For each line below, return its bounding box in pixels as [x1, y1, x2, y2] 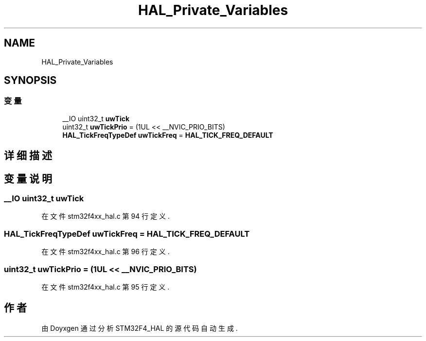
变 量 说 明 [4, 172, 52, 185]
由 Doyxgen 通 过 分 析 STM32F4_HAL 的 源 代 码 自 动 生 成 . [41, 324, 238, 332]
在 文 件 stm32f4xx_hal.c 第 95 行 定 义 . [41, 282, 170, 291]
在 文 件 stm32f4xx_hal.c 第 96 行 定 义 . [41, 247, 170, 256]
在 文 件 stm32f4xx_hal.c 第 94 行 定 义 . [41, 212, 170, 221]
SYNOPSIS [4, 74, 57, 87]
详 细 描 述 [4, 149, 52, 162]
